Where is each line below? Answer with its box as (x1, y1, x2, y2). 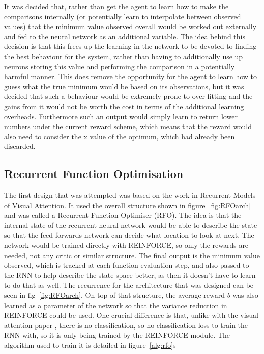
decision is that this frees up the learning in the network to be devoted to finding (4, 41, 257, 52)
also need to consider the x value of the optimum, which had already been (4, 131, 235, 141)
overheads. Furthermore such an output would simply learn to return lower (4, 111, 238, 121)
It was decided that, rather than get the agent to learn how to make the (4, 1, 229, 11)
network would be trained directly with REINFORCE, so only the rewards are (4, 240, 249, 250)
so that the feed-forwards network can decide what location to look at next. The (4, 230, 254, 240)
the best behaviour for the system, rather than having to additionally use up (4, 50, 243, 61)
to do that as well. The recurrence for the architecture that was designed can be (4, 280, 254, 290)
